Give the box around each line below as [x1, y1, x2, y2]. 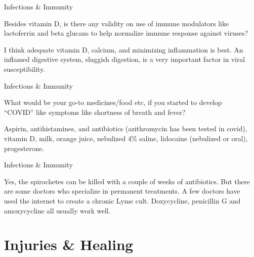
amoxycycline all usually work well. [4, 205, 111, 215]
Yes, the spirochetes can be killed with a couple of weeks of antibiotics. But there [4, 176, 250, 186]
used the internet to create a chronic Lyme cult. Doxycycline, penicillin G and [4, 195, 241, 206]
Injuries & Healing [4, 234, 133, 255]
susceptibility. [4, 63, 45, 74]
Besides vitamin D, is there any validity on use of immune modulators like [4, 18, 229, 28]
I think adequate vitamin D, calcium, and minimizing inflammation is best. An [4, 44, 243, 54]
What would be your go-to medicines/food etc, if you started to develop [4, 97, 222, 107]
